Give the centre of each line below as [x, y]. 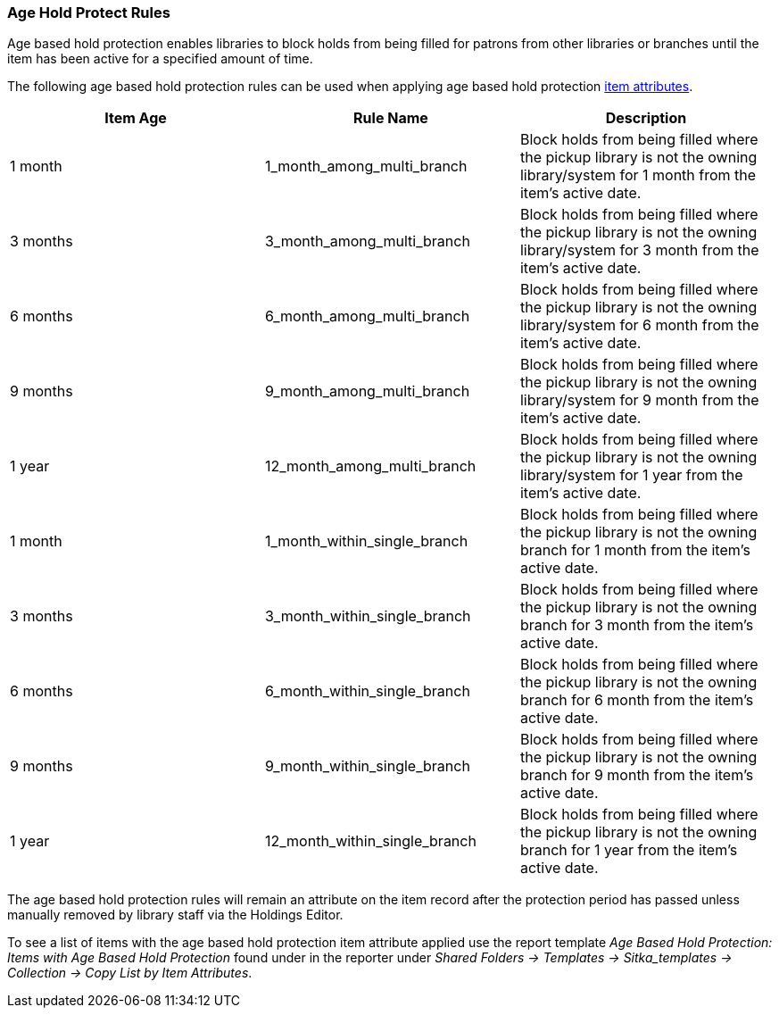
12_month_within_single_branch [370, 841]
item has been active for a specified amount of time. [160, 59]
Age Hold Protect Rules [89, 12]
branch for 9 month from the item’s [637, 775]
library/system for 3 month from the [639, 250]
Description [646, 118]
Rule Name [391, 118]
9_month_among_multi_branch [367, 391]
